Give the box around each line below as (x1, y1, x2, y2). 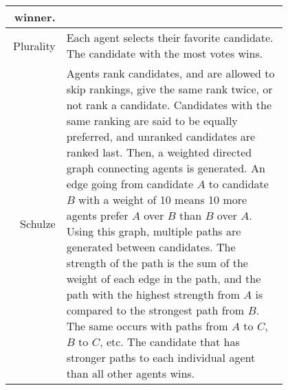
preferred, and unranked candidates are (66, 128, 256, 144)
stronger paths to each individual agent (66, 349, 256, 365)
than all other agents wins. (66, 365, 195, 381)
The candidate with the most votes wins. (66, 45, 263, 61)
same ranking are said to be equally (66, 113, 238, 128)
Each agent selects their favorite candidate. (66, 30, 274, 45)
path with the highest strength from (66, 286, 240, 302)
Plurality (13, 37, 56, 54)
